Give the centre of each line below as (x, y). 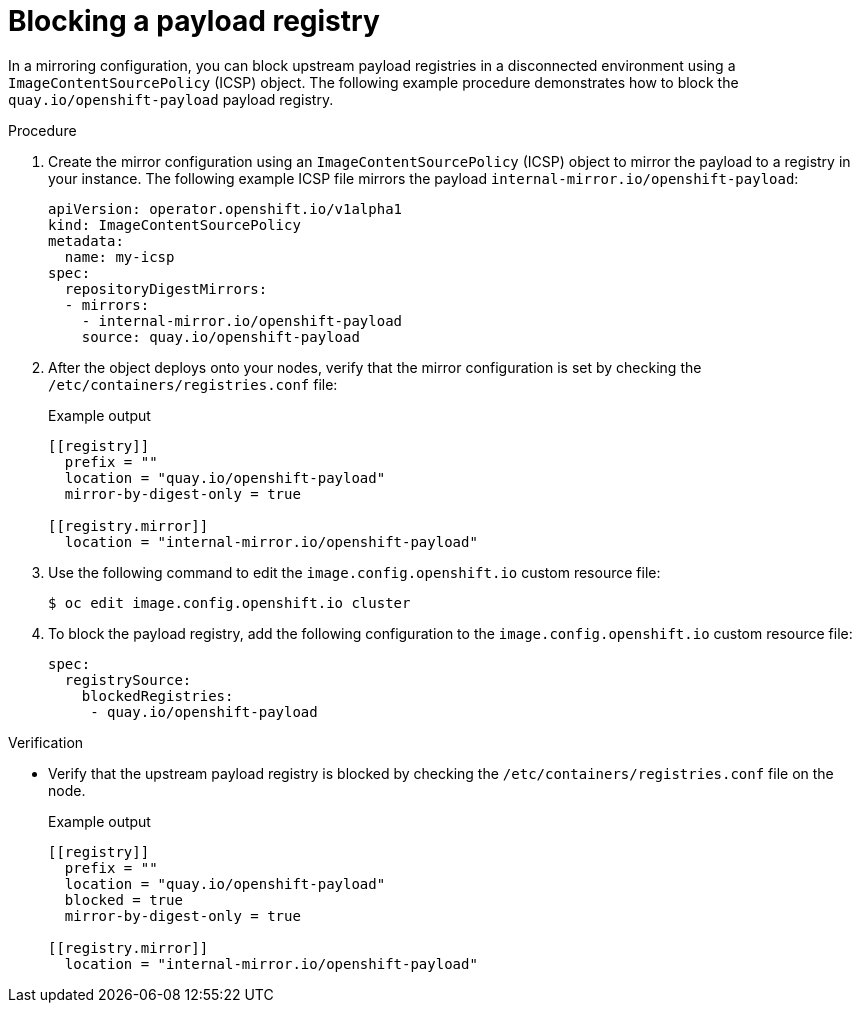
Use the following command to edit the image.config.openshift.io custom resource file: (354, 572)
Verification (46, 742)
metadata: (86, 240)
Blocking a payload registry (194, 21)
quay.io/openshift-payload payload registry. (171, 99)
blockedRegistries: (157, 695)
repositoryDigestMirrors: (166, 288)
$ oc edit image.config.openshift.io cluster (229, 602)
